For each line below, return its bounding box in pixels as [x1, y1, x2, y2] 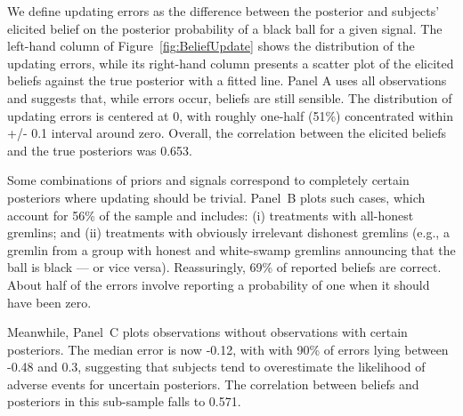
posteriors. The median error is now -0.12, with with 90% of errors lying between [7, 340, 449, 358]
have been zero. [7, 292, 92, 311]
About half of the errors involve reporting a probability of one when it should [7, 275, 430, 293]
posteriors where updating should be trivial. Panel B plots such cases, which [7, 188, 426, 206]
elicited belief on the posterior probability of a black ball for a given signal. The [7, 19, 443, 37]
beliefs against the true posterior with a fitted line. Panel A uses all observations [7, 71, 447, 90]
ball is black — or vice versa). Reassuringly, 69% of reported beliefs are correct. [7, 258, 442, 276]
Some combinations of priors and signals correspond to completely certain [7, 171, 410, 189]
